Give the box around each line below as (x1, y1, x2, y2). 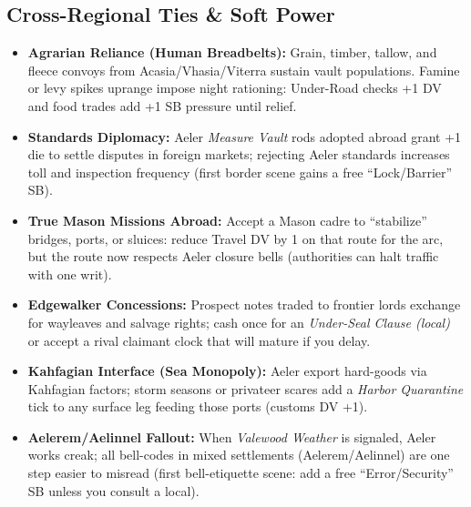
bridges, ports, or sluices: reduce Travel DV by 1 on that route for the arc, (27, 228, 444, 248)
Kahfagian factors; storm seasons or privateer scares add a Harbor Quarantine (27, 379, 464, 398)
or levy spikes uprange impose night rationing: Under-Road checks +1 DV (27, 78, 442, 97)
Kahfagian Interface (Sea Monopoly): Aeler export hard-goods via (27, 361, 427, 380)
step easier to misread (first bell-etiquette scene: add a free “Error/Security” (27, 463, 454, 482)
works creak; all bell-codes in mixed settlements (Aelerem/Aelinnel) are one (27, 445, 450, 464)
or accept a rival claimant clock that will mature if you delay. (27, 330, 371, 350)
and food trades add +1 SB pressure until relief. (27, 96, 297, 115)
